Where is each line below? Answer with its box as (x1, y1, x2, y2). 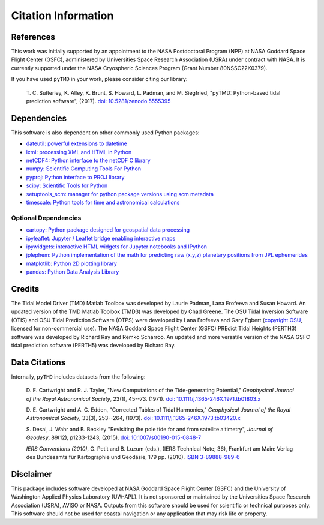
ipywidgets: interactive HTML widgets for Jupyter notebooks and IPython (26, 243, 207, 250)
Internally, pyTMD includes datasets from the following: (11, 373, 146, 380)
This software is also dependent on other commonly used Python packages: (11, 129, 200, 136)
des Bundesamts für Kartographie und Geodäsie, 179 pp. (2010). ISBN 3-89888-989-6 (26, 454, 240, 461)
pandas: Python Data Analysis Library (26, 268, 119, 275)
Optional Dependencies (11, 214, 82, 222)
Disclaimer (11, 469, 52, 479)
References (11, 32, 55, 42)
